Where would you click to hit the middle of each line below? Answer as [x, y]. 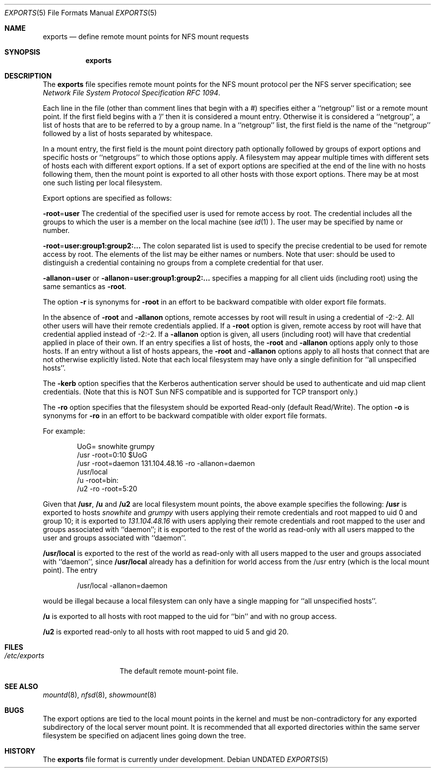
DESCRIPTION [28, 76]
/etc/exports [25, 656]
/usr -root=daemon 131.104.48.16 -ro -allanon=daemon [166, 463]
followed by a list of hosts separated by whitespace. [128, 133]
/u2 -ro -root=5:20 [107, 489]
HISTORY [20, 751]
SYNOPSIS [23, 52]
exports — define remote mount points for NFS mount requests [146, 37]
